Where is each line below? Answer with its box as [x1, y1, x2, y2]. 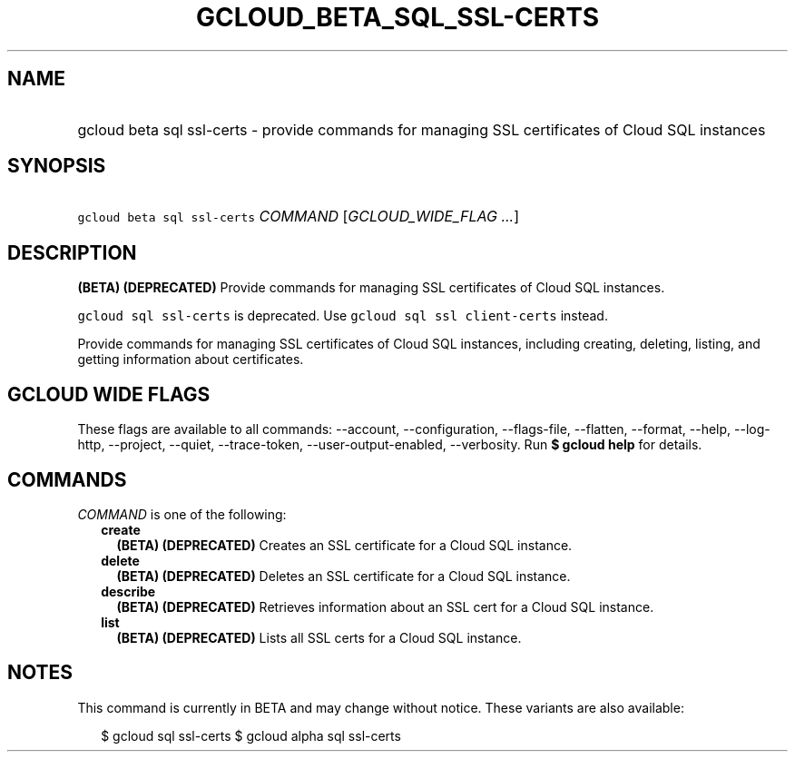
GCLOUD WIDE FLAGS [7, 382, 211, 406]
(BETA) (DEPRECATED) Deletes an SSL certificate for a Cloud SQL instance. [116, 567, 571, 584]
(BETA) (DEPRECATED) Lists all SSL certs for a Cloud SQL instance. [116, 629, 522, 646]
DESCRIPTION [7, 241, 137, 264]
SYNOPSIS [7, 154, 106, 178]
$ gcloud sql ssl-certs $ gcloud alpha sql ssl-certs [101, 727, 401, 744]
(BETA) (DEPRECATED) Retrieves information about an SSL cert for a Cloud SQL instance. [116, 598, 654, 615]
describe [101, 583, 156, 599]
